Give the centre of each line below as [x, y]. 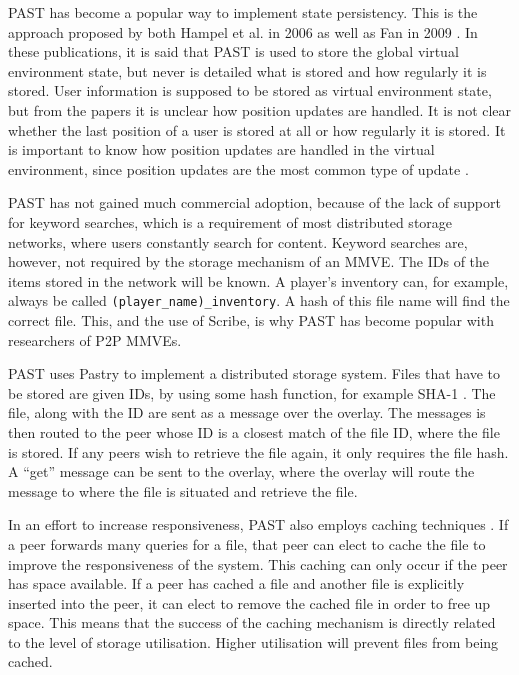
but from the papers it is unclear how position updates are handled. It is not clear [260, 109]
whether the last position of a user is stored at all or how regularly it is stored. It [257, 129]
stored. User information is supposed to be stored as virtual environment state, [250, 90]
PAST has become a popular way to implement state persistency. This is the [243, 12]
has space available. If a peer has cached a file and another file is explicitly [236, 583]
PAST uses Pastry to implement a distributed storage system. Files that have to [254, 373]
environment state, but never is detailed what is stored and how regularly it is [247, 70]
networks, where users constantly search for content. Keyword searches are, [238, 241]
